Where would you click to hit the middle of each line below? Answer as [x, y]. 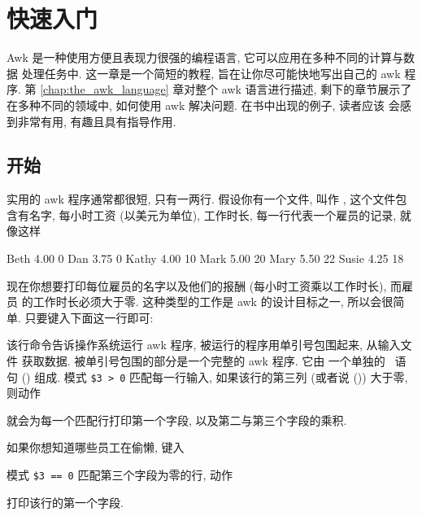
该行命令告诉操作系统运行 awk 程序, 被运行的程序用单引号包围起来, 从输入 [204, 345]
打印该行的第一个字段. [65, 502]
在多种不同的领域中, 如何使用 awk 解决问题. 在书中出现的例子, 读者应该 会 [203, 105]
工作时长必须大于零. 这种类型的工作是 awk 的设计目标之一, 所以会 [207, 302]
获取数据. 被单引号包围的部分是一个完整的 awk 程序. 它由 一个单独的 [203, 361]
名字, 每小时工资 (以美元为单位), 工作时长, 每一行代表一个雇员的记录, [213, 214]
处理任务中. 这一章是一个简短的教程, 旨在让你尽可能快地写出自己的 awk [211, 73]
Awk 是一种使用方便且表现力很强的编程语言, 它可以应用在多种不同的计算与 [205, 57]
